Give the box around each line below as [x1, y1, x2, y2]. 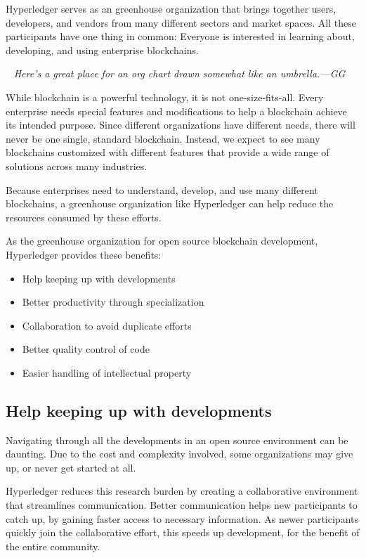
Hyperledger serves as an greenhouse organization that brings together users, [6, 1, 336, 15]
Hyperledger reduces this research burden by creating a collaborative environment [6, 484, 358, 498]
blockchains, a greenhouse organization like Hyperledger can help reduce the [6, 196, 334, 211]
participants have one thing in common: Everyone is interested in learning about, [6, 29, 355, 44]
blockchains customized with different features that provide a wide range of [6, 145, 329, 160]
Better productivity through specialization [22, 294, 204, 309]
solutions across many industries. [6, 158, 148, 173]
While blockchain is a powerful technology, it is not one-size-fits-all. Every [6, 89, 324, 104]
